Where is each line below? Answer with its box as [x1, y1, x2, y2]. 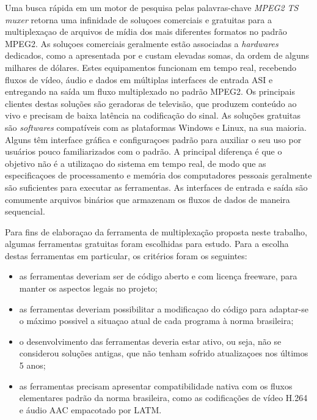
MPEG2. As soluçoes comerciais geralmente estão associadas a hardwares [5, 37, 279, 50]
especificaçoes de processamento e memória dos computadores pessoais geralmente [5, 169, 312, 182]
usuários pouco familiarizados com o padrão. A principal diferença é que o [5, 145, 282, 158]
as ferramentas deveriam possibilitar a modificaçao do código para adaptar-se [19, 302, 308, 315]
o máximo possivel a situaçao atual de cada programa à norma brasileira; [19, 314, 294, 327]
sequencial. [5, 205, 45, 218]
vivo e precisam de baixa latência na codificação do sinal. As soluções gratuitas [5, 109, 301, 122]
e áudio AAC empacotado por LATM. [19, 403, 162, 416]
